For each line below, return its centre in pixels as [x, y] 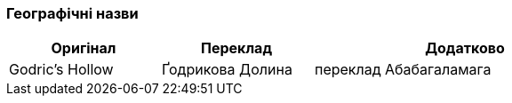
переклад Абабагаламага [403, 70]
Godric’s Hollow [61, 70]
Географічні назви [72, 13]
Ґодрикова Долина [227, 70]
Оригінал [84, 48]
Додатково [465, 48]
